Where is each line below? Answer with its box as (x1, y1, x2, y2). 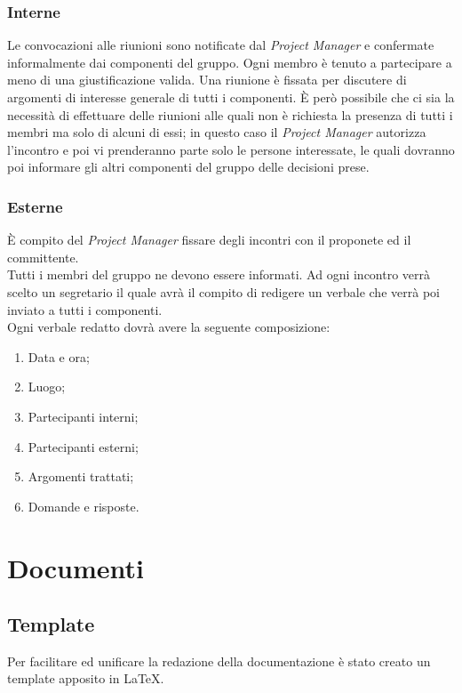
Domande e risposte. (28, 496, 139, 515)
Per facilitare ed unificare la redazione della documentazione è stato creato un (7, 651, 431, 670)
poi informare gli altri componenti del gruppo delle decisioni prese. (7, 157, 370, 176)
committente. (7, 247, 79, 266)
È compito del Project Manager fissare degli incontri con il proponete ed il (7, 230, 411, 249)
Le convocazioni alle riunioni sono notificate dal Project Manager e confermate (7, 36, 434, 54)
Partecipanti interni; (28, 407, 139, 425)
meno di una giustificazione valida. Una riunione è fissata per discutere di (7, 70, 407, 89)
